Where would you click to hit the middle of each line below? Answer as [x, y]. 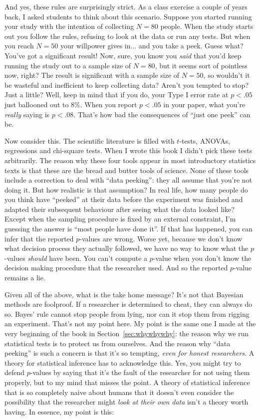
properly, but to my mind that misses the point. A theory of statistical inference [127, 382]
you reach [19, 46]
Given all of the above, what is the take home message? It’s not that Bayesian [124, 294]
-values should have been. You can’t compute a [76, 258]
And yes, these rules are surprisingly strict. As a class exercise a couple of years [126, 6]
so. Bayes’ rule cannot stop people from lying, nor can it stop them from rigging [127, 314]
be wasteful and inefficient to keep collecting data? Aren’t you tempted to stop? [127, 85]
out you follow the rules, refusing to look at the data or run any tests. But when [128, 36]
